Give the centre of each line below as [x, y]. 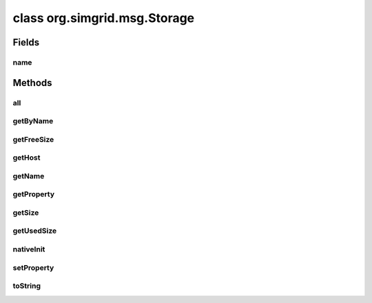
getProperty [34, 194]
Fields [26, 42]
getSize [26, 212]
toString [27, 286]
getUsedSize [35, 231]
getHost [27, 158]
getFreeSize [33, 139]
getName [29, 176]
